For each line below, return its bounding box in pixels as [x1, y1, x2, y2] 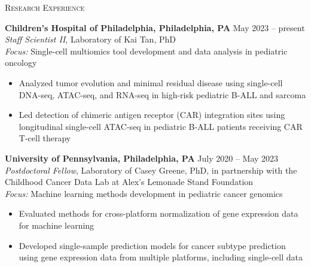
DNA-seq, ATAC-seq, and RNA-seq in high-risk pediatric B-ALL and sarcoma [19, 88, 306, 101]
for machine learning [19, 219, 94, 231]
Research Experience [5, 1, 85, 13]
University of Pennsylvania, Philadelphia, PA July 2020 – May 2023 [5, 151, 279, 164]
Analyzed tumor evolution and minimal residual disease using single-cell [19, 76, 283, 89]
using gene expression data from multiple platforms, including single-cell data [19, 251, 303, 263]
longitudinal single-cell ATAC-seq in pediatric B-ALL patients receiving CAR [19, 120, 303, 132]
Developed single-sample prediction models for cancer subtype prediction [19, 239, 286, 251]
